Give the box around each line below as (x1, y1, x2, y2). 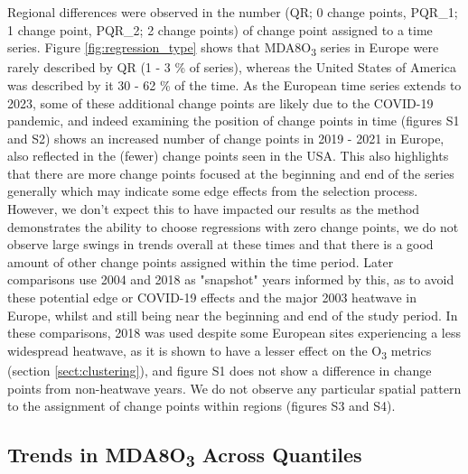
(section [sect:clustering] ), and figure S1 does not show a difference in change (7, 360, 432, 379)
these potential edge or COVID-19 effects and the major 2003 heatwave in (7, 288, 417, 307)
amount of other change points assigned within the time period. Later (7, 252, 394, 271)
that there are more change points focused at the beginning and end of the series (7, 163, 454, 182)
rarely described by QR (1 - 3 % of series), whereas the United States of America (7, 58, 456, 77)
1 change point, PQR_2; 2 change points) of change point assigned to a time (7, 20, 433, 39)
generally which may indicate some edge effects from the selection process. (7, 181, 418, 200)
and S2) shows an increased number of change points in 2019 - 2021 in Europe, (7, 128, 445, 147)
